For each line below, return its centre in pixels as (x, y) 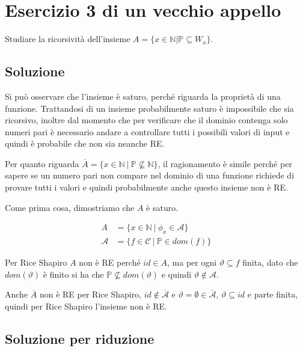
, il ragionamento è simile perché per (225, 163)
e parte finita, (273, 294)
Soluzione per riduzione (80, 338)
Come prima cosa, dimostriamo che (70, 207)
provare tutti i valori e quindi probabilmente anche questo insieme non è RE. (146, 187)
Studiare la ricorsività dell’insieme (68, 39)
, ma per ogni (192, 262)
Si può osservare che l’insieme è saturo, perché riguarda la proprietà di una (143, 96)
